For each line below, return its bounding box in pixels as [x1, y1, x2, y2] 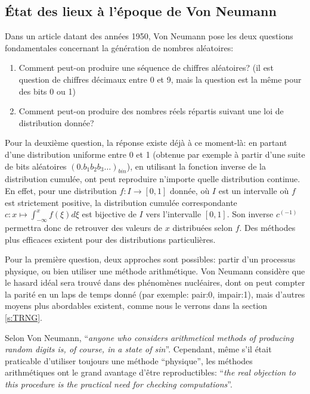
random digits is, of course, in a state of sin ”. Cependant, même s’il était [5, 343, 272, 355]
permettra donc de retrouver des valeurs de [5, 221, 163, 233]
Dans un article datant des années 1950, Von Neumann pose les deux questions [5, 30, 293, 42]
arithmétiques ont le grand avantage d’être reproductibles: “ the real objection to [5, 366, 296, 379]
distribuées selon [172, 221, 232, 233]
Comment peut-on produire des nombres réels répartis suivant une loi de [18, 105, 284, 117]
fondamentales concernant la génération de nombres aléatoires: [5, 41, 234, 54]
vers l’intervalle [145, 208, 201, 220]
